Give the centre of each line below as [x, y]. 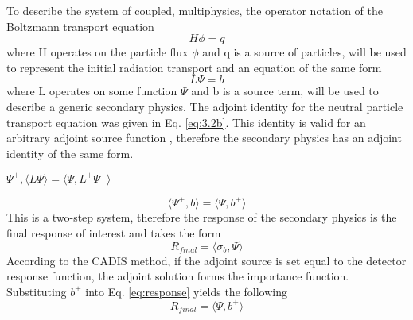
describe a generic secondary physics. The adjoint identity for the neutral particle [205, 106]
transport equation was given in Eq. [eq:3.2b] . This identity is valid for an [186, 122]
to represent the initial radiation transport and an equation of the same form [194, 67]
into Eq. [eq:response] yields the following [186, 291]
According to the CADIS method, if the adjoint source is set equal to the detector [206, 260]
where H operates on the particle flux [97, 52]
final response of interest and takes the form [114, 232]
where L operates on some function [92, 91]
